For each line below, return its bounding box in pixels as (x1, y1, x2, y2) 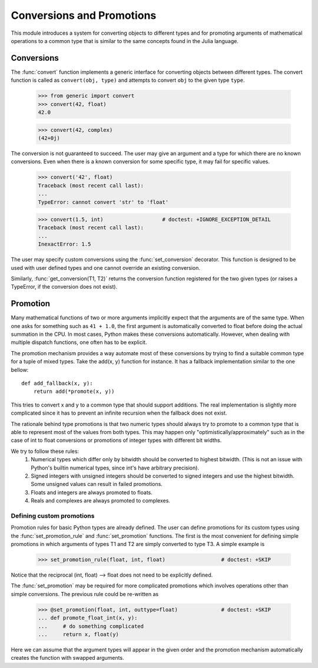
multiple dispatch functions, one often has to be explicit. (11, 339, 147, 346)
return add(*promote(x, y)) (33, 388, 115, 395)
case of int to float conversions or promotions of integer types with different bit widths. (11, 436, 222, 444)
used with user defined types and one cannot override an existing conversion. (11, 264, 200, 271)
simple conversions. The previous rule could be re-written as (11, 590, 159, 597)
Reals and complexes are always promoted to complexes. (31, 497, 171, 504)
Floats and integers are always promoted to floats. (31, 489, 153, 496)
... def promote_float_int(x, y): (38, 614, 138, 621)
